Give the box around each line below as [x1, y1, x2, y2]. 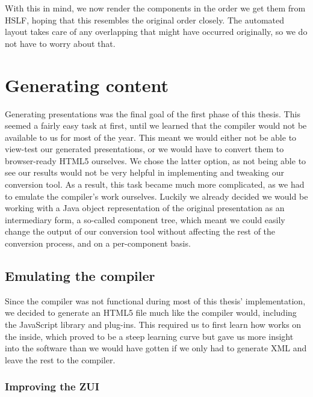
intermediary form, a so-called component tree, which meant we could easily [5, 213, 285, 226]
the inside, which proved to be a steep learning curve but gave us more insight [5, 330, 294, 342]
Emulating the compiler [5, 266, 155, 285]
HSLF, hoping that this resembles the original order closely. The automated [5, 13, 285, 26]
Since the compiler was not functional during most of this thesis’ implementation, [5, 294, 306, 307]
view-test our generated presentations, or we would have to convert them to [5, 143, 284, 155]
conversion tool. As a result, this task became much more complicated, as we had [5, 178, 305, 191]
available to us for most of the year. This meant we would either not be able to [5, 131, 297, 143]
